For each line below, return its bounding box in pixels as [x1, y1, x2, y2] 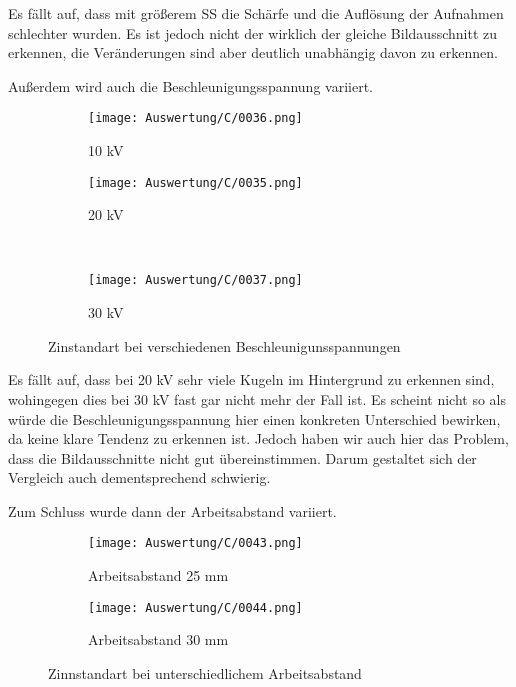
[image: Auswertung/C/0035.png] [88, 175, 303, 190]
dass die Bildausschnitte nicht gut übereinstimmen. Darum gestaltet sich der [8, 447, 477, 468]
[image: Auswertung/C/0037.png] [88, 273, 303, 288]
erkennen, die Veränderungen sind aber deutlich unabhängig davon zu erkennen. [8, 42, 498, 63]
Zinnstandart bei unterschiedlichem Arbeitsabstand [48, 662, 362, 683]
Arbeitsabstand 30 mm [88, 629, 229, 650]
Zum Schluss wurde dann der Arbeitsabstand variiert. [8, 500, 337, 521]
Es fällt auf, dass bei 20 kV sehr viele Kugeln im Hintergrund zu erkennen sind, [8, 369, 495, 390]
